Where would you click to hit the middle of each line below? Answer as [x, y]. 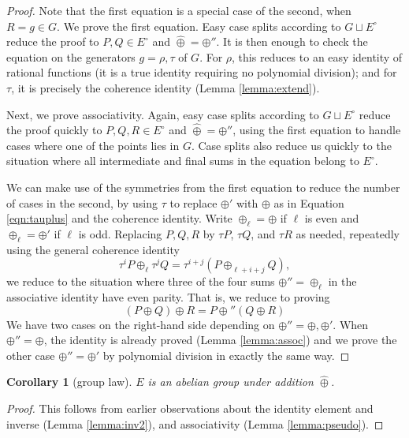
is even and [332, 218]
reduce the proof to [53, 41]
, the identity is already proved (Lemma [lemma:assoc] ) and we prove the [220, 340]
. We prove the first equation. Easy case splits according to [199, 26]
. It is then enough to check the [292, 41]
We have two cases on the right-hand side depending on [141, 324]
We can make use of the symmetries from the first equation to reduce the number [203, 187]
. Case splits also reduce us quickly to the [291, 145]
